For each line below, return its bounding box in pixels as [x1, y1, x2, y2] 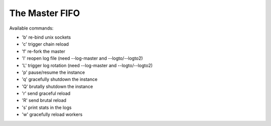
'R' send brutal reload [22, 97, 67, 103]
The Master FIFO [9, 8, 80, 19]
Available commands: [9, 25, 54, 31]
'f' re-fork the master [22, 48, 65, 54]
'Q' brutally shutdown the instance [22, 83, 93, 89]
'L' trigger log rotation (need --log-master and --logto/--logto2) [22, 62, 153, 68]
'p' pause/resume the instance [22, 69, 85, 75]
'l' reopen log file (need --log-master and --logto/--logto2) [22, 55, 143, 61]
